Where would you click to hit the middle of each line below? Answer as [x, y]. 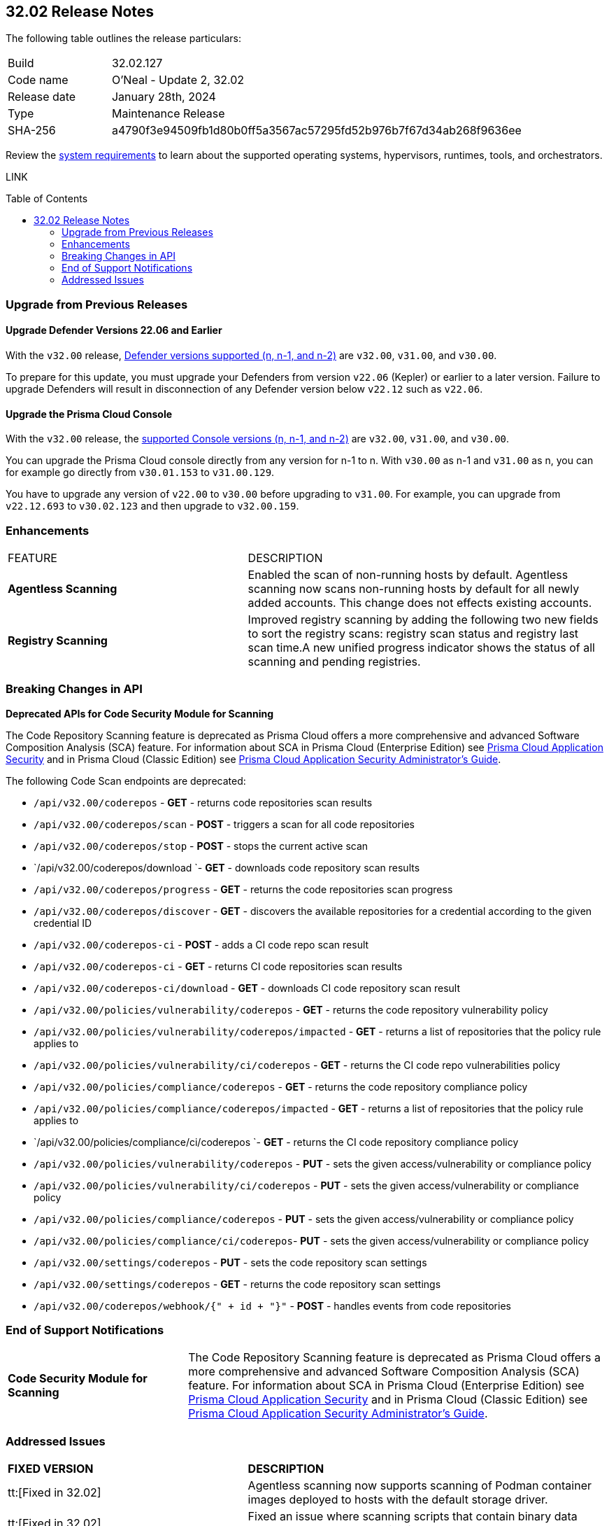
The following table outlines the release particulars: [123, 38]
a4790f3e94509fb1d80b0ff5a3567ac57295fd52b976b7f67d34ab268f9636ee [316, 131]
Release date [42, 97]
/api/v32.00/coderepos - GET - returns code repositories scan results [203, 802]
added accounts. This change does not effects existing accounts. [420, 602]
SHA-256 [32, 131]
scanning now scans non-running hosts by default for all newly [414, 588]
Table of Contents [47, 199]
